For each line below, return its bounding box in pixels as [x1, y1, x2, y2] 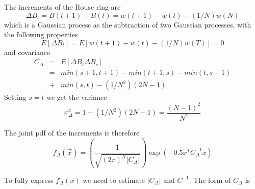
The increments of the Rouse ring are [4, 2, 121, 12]
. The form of [189, 174, 231, 185]
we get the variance [46, 92, 107, 102]
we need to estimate [83, 174, 145, 185]
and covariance [4, 46, 50, 57]
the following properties [4, 29, 78, 40]
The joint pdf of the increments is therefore [4, 127, 140, 138]
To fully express [4, 174, 54, 185]
